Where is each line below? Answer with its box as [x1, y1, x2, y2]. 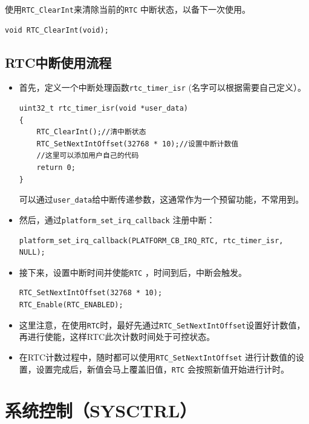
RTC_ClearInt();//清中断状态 [36, 128, 146, 137]
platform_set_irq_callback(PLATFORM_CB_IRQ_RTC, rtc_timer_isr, [19, 236, 284, 245]
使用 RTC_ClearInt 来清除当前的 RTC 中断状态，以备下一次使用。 [5, 3, 251, 15]
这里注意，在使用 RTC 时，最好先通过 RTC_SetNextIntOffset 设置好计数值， [19, 318, 305, 331]
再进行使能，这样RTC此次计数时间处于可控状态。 [19, 330, 215, 343]
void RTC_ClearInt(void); [5, 25, 109, 34]
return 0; [36, 163, 76, 172]
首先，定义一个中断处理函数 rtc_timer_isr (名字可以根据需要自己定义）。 [19, 81, 306, 94]
